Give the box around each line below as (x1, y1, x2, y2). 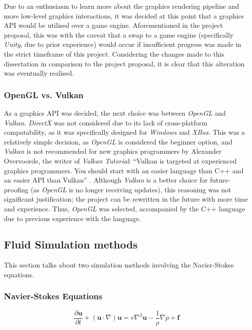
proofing (4, 184, 29, 194)
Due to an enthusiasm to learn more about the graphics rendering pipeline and (4, 1, 239, 11)
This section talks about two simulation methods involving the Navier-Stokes (4, 260, 234, 270)
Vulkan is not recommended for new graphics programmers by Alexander (4, 146, 222, 156)
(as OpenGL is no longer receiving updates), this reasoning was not (30, 184, 232, 194)
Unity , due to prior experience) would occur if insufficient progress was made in (4, 39, 241, 49)
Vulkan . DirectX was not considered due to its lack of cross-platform (4, 117, 208, 127)
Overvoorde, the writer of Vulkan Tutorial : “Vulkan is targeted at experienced (4, 155, 237, 165)
